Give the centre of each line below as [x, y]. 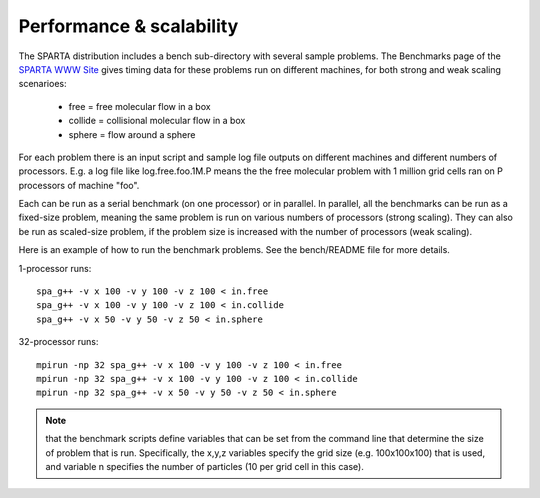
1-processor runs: [55, 268]
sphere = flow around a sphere [132, 134]
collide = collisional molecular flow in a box [157, 121]
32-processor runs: [58, 342]
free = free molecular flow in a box [139, 106]
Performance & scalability [128, 26]
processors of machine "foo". [79, 185]
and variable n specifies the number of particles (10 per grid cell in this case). [204, 466]
